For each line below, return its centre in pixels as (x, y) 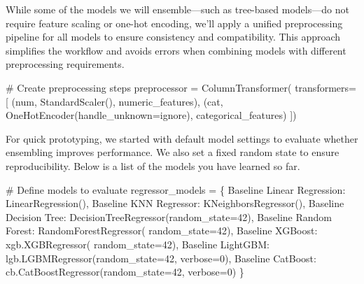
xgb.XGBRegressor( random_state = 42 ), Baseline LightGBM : (138, 244)
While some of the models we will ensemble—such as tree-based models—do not (177, 9)
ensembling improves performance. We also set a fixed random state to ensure (173, 152)
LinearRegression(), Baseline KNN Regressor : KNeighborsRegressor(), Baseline (175, 203)
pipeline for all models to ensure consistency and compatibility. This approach (173, 37)
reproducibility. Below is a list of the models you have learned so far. (153, 165)
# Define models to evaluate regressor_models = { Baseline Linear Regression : (176, 189)
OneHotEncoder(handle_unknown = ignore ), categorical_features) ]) (151, 115)
